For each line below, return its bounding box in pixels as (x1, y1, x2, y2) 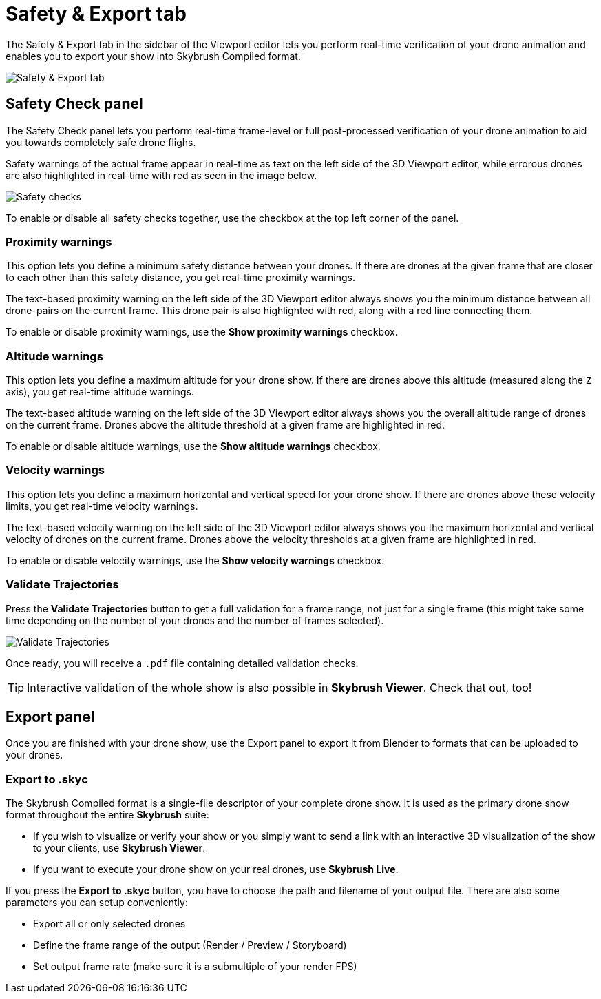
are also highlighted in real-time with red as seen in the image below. (6, 169, 317, 181)
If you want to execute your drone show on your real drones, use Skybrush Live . (33, 863, 399, 876)
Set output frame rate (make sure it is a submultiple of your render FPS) (33, 960, 357, 973)
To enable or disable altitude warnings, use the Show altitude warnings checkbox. (6, 440, 381, 453)
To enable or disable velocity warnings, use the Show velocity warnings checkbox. (6, 554, 385, 566)
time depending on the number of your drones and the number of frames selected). (6, 614, 384, 626)
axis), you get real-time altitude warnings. (6, 386, 194, 398)
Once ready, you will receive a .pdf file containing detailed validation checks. (6, 657, 359, 669)
